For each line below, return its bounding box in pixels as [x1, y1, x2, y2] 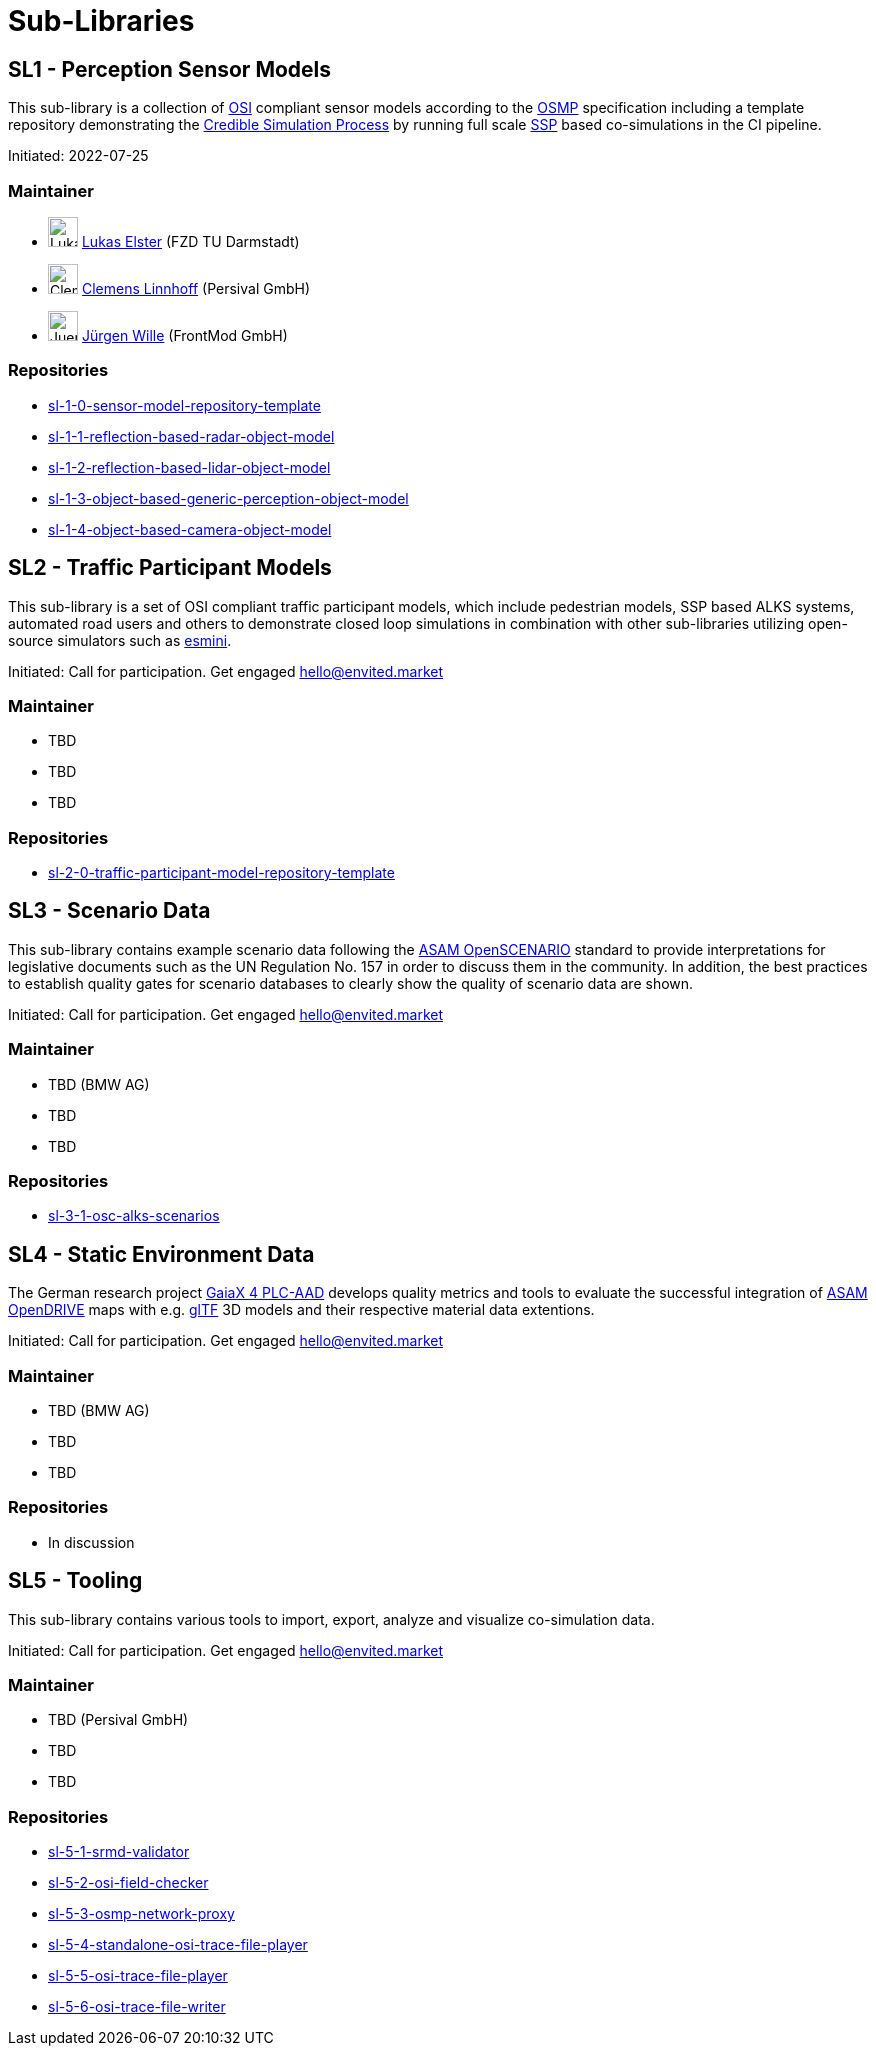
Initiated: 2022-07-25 [8, 147, 149, 165]
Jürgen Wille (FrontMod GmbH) [81, 326, 288, 344]
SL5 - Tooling [8, 1568, 143, 1594]
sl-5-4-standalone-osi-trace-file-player [48, 1936, 308, 1954]
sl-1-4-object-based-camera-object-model [48, 520, 332, 538]
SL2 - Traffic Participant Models [8, 555, 332, 581]
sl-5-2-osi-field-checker [48, 1874, 209, 1892]
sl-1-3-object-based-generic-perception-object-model [48, 489, 409, 507]
